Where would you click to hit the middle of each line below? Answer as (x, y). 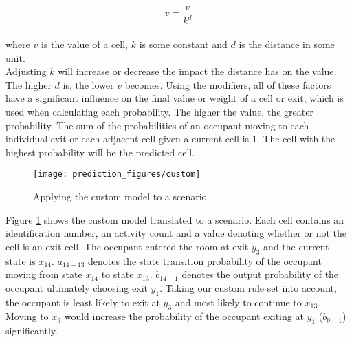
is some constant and (183, 44)
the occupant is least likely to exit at (83, 302)
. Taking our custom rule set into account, (248, 287)
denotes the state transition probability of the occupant (205, 260)
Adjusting (26, 71)
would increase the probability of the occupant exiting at (184, 316)
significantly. (32, 331)
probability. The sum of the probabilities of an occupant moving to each (157, 125)
